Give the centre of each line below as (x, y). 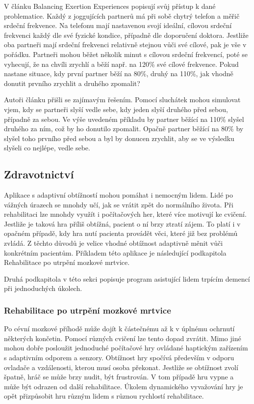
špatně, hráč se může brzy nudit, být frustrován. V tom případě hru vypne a (119, 377)
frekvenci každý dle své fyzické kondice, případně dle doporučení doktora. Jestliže (126, 35)
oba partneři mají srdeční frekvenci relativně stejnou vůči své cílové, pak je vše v (125, 44)
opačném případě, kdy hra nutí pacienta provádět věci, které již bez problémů (121, 233)
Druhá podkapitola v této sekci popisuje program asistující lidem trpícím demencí (127, 278)
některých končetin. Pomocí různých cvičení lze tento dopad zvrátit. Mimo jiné (123, 338)
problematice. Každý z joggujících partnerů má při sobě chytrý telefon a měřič (122, 15)
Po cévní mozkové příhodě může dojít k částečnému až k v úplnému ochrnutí (119, 329)
